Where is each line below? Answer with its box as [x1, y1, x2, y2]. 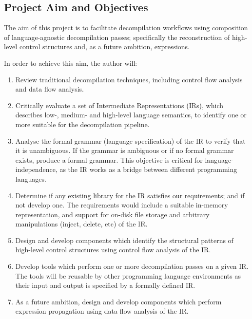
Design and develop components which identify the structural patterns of [15, 235, 233, 245]
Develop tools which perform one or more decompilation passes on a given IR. [15, 261, 249, 271]
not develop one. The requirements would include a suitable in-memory [15, 200, 228, 210]
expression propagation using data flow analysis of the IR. [15, 306, 189, 316]
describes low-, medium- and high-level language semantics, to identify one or [15, 110, 247, 120]
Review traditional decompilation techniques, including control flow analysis [15, 74, 243, 84]
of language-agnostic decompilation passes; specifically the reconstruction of [4, 32, 230, 42]
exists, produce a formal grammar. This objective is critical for [15, 154, 203, 165]
